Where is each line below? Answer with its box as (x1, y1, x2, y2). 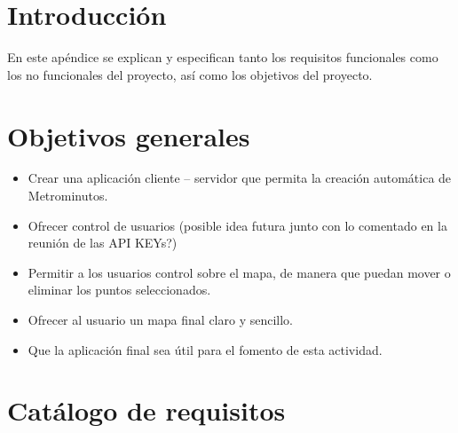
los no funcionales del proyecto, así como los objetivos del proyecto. (7, 65, 373, 83)
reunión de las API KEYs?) (28, 233, 178, 252)
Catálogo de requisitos (7, 392, 286, 429)
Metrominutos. (28, 186, 108, 205)
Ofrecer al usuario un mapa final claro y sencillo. (28, 311, 294, 328)
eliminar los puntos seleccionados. (28, 280, 211, 299)
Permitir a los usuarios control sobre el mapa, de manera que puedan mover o (28, 263, 451, 281)
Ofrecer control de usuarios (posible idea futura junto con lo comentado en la (28, 216, 447, 234)
